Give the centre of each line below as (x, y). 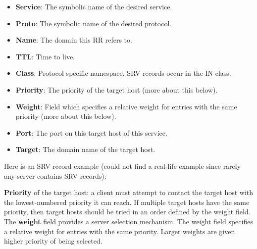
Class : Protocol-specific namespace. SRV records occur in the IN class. (123, 73)
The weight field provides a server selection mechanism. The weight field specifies (128, 221)
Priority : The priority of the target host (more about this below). (117, 89)
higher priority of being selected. (53, 241)
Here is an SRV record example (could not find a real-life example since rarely (123, 166)
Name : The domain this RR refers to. (74, 40)
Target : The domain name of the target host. (85, 149)
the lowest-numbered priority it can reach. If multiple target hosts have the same (127, 202)
